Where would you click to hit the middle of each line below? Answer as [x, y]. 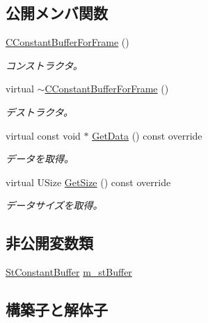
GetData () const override [147, 135]
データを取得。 [40, 159]
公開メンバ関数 [57, 13]
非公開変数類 [49, 243]
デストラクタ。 [40, 111]
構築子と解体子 [57, 309]
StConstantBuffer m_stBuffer [69, 272]
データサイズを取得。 [54, 205]
